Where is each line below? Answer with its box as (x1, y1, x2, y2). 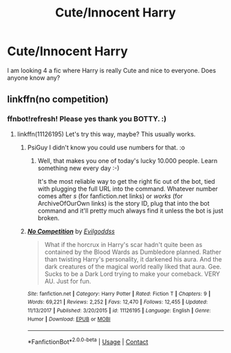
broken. (37, 213, 60, 222)
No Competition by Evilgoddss (27, 227, 115, 235)
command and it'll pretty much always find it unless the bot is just (37, 206, 223, 215)
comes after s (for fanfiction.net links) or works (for (37, 191, 184, 200)
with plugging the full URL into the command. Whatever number (37, 184, 219, 193)
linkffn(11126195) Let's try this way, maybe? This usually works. (16, 129, 196, 138)
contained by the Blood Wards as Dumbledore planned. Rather (44, 248, 221, 256)
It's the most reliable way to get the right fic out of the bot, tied (37, 177, 215, 185)
